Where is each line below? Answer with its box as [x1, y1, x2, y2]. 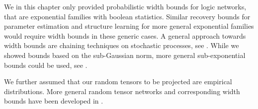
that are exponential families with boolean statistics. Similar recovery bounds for [4, 11, 251, 21]
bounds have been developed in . [4, 96, 103, 106]
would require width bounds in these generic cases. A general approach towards [4, 30, 246, 41]
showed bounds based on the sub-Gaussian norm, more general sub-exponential [4, 50, 246, 60]
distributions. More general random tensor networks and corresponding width [4, 86, 240, 96]
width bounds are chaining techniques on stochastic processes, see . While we [4, 40, 239, 51]
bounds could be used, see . [4, 59, 87, 70]
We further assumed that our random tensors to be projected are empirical [4, 76, 232, 87]
